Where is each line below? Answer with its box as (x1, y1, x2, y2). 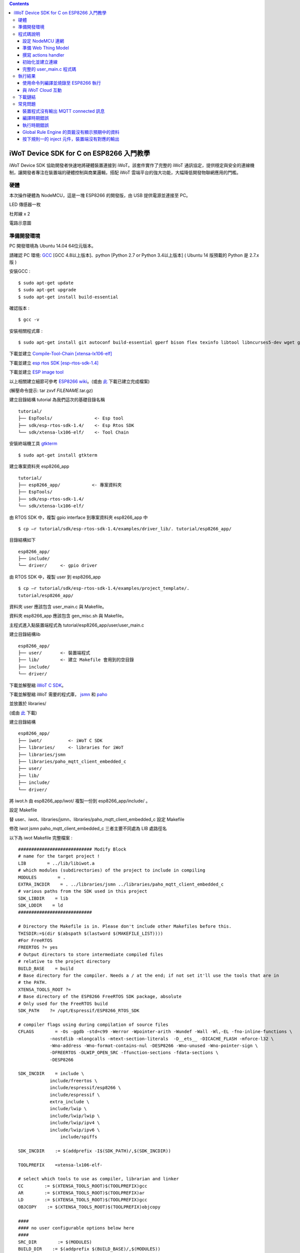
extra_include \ (49, 1099, 89, 1105)
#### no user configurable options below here (18, 1225, 134, 1231)
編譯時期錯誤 (22, 115, 49, 121)
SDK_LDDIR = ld (18, 903, 63, 908)
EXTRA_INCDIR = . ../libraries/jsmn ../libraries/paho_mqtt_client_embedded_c (18, 881, 224, 887)
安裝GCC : (9, 268, 30, 274)
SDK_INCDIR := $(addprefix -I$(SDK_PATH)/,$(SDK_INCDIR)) (18, 1148, 171, 1154)
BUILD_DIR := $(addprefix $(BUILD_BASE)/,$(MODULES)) (18, 1246, 161, 1252)
